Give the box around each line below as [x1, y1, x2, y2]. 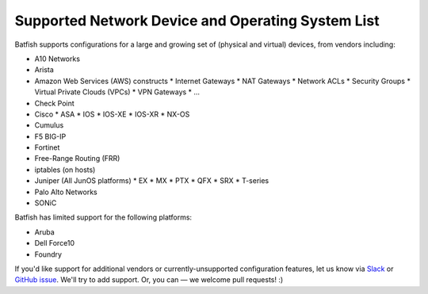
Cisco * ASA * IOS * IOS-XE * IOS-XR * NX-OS [34, 109, 190, 119]
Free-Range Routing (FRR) [34, 154, 120, 163]
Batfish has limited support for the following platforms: [14, 212, 193, 222]
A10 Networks [34, 54, 81, 63]
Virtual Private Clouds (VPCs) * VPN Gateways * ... [34, 87, 201, 97]
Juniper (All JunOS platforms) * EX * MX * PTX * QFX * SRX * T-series [34, 176, 269, 185]
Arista [34, 65, 55, 74]
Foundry [34, 250, 63, 259]
